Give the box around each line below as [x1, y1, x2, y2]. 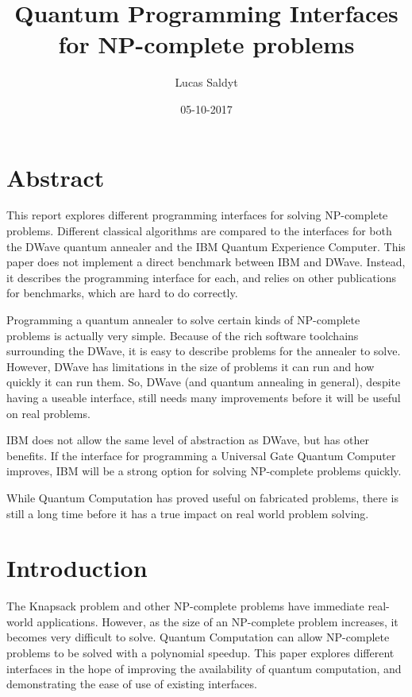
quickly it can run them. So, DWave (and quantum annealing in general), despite [6, 374, 401, 390]
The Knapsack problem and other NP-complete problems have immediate [6, 598, 364, 614]
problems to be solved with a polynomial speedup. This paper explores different [6, 645, 395, 661]
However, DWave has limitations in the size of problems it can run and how [6, 358, 375, 374]
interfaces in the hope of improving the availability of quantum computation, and [6, 660, 402, 676]
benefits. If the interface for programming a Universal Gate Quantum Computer [6, 447, 396, 463]
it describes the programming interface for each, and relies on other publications [6, 269, 396, 285]
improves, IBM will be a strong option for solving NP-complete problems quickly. [6, 463, 402, 479]
